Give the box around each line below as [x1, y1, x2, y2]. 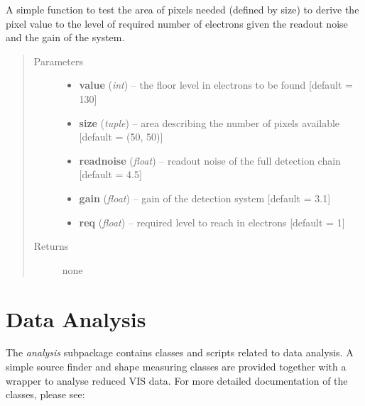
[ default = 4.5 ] [79, 167, 142, 182]
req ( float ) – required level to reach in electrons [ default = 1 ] [79, 214, 345, 229]
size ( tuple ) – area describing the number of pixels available [79, 115, 340, 130]
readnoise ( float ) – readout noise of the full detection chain [79, 153, 341, 168]
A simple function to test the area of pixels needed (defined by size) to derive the [6, 2, 359, 16]
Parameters [33, 53, 83, 68]
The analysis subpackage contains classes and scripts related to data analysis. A [6, 345, 354, 360]
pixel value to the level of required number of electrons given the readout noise [6, 16, 348, 31]
